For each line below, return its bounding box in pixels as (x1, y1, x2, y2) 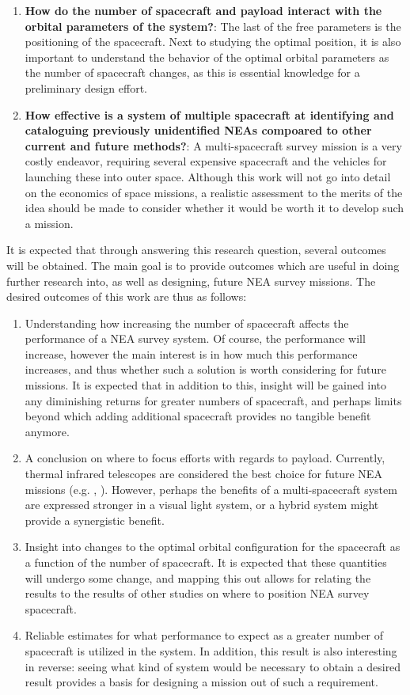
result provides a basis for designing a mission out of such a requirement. (25, 674, 378, 690)
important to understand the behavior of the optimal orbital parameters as (25, 48, 389, 65)
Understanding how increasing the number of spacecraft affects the (25, 314, 349, 331)
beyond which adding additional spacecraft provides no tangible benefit (25, 408, 371, 424)
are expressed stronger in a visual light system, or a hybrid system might (25, 496, 379, 513)
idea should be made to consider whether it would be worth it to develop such (25, 199, 404, 216)
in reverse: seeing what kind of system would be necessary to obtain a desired (25, 658, 401, 674)
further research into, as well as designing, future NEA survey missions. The (6, 272, 376, 289)
